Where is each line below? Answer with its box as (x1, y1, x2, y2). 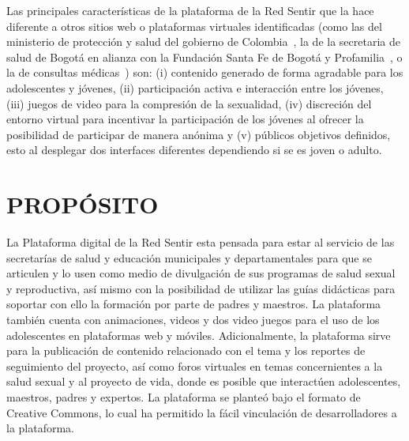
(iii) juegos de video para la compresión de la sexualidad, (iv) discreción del (6, 95, 372, 111)
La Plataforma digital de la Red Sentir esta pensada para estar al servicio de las (6, 234, 395, 251)
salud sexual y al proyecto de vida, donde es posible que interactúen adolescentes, (6, 373, 401, 390)
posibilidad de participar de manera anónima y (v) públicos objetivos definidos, (6, 126, 391, 142)
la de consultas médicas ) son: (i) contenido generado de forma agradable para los (6, 64, 403, 81)
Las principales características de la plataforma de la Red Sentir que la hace (6, 2, 374, 18)
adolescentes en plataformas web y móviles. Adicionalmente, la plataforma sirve (6, 326, 391, 343)
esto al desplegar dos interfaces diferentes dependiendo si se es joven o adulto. (6, 141, 382, 158)
